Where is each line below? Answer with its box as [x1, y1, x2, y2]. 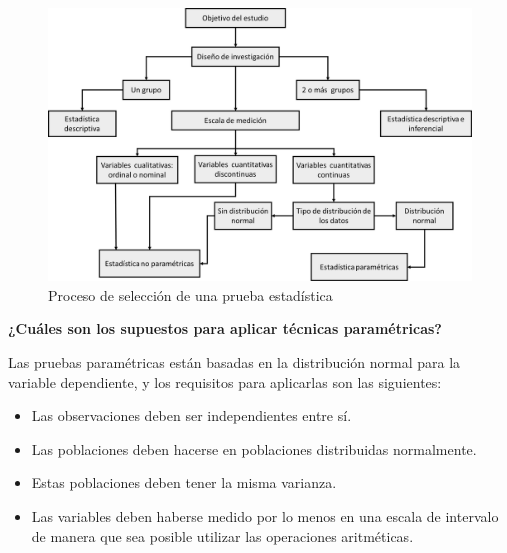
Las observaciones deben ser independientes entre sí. [31, 405, 352, 426]
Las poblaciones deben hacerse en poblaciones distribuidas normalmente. [31, 438, 477, 459]
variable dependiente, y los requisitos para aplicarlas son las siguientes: [8, 371, 442, 392]
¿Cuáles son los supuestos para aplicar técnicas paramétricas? [8, 318, 442, 339]
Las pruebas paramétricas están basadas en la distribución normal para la [8, 352, 461, 373]
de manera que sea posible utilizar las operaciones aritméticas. [31, 525, 414, 546]
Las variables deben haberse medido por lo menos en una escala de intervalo [31, 506, 499, 527]
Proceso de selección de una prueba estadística [48, 284, 333, 305]
